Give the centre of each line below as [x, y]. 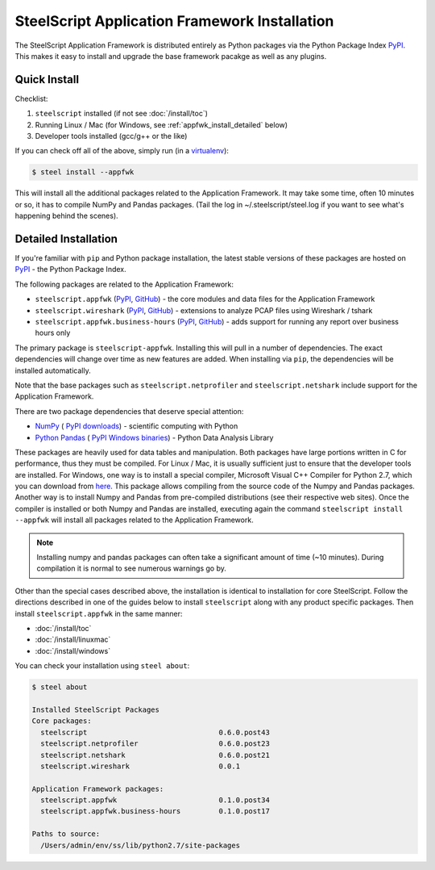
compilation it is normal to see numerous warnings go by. [132, 568]
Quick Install [47, 79]
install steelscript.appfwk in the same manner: [99, 613]
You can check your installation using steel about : [102, 666]
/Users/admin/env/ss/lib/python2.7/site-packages [141, 845]
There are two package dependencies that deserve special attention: [129, 411]
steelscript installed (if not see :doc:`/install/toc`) [122, 114]
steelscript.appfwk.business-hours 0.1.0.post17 [155, 811]
